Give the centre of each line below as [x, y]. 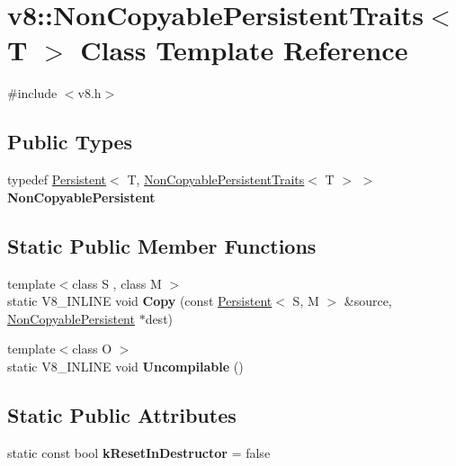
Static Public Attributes [122, 414]
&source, [368, 301]
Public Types [70, 142]
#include [32, 93]
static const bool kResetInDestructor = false [139, 452]
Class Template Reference [244, 50]
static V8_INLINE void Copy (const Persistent [140, 301]
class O [92, 349]
